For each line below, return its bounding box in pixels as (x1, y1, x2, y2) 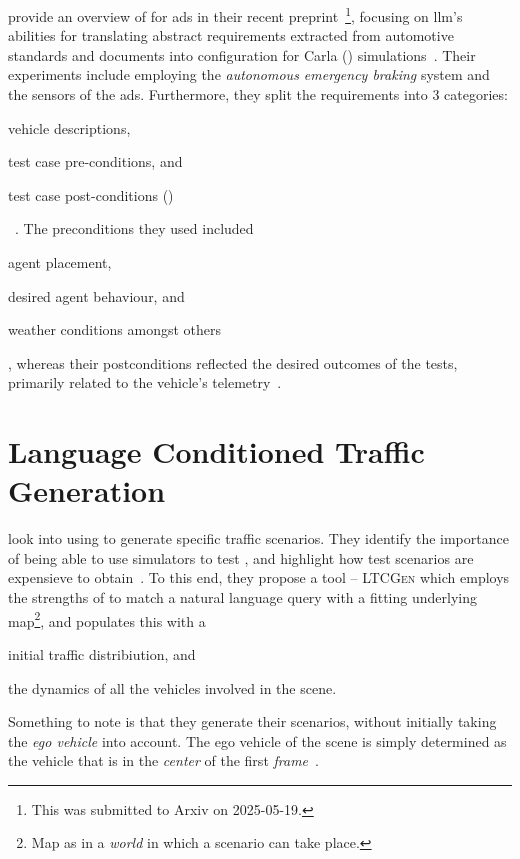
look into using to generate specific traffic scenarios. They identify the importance (8, 528, 509, 549)
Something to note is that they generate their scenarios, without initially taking (8, 711, 497, 732)
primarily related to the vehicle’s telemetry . (8, 372, 282, 393)
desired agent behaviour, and (8, 285, 185, 306)
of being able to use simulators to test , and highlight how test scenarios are (8, 547, 474, 568)
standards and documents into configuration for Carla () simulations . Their (8, 44, 476, 65)
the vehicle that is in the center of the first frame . (8, 750, 319, 771)
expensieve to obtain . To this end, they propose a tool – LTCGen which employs (8, 567, 510, 588)
